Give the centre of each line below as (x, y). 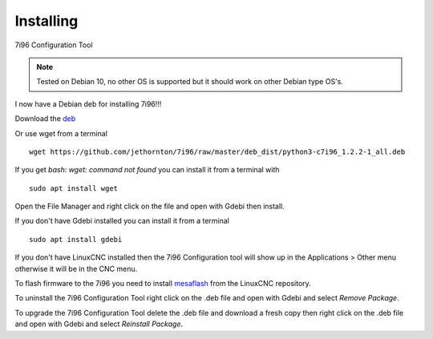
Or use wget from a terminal (61, 133)
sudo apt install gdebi (76, 239)
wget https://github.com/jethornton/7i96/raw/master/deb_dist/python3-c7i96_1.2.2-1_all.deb (217, 151)
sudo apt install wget (74, 188)
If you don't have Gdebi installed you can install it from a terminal (122, 221)
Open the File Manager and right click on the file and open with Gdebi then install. (150, 206)
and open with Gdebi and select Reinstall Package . (99, 324)
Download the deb (45, 119)
